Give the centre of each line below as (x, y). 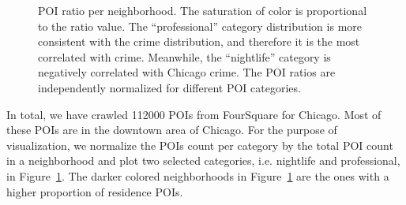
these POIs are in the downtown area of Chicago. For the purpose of (172, 130)
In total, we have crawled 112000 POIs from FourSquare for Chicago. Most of (194, 114)
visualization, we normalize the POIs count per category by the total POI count (200, 145)
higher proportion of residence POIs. (95, 191)
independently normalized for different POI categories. (169, 87)
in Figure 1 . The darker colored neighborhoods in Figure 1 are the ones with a (198, 175)
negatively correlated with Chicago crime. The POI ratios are (187, 72)
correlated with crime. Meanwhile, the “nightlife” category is (184, 56)
